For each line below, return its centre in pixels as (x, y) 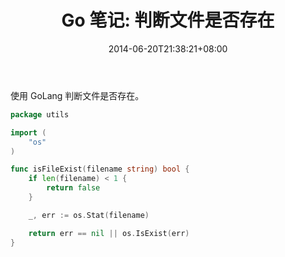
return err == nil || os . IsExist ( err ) (109, 233)
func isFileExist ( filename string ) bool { (100, 169)
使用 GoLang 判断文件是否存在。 (77, 95)
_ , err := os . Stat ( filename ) (89, 215)
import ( (28, 132)
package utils (40, 114)
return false (73, 188)
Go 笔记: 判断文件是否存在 (168, 20)
